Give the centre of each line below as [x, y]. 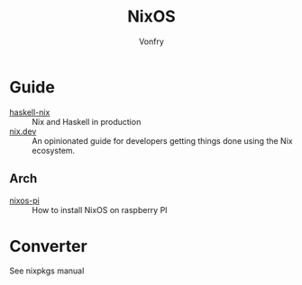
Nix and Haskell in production [87, 121]
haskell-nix [30, 112]
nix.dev [23, 131]
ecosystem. [54, 150]
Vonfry [151, 41]
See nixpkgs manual [47, 271]
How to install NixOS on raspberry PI [100, 209]
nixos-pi [25, 200]
